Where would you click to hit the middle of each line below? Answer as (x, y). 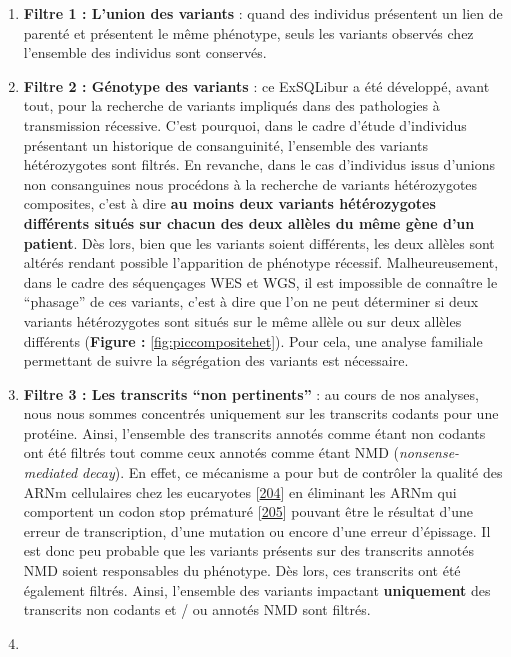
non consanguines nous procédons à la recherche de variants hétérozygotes (250, 183)
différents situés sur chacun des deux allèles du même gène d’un (249, 222)
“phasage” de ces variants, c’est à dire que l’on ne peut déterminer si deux (251, 301)
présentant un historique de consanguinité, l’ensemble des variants (226, 144)
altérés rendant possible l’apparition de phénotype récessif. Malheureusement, (261, 262)
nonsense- (429, 452)
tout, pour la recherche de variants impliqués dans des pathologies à (231, 105)
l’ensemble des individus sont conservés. (145, 52)
